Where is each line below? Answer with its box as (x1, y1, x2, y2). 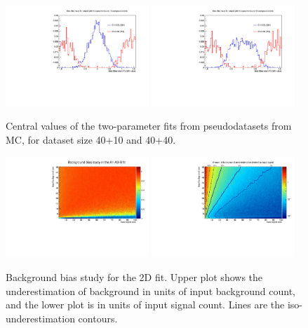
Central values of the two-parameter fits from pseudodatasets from (6, 118, 292, 133)
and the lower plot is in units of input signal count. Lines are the (6, 297, 285, 312)
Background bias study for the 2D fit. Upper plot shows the (6, 270, 263, 285)
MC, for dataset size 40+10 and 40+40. (6, 132, 176, 147)
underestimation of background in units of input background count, (6, 283, 295, 298)
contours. (78, 310, 118, 325)
